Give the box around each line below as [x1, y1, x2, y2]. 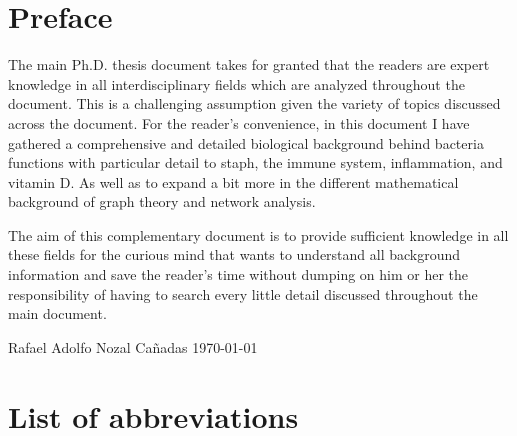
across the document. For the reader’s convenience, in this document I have [8, 112, 470, 133]
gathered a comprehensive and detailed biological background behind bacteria [8, 132, 484, 153]
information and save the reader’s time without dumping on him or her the [8, 264, 469, 285]
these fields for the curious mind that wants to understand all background [8, 244, 461, 265]
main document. [8, 303, 107, 324]
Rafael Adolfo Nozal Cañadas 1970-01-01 [8, 336, 258, 357]
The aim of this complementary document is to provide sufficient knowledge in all [8, 224, 509, 245]
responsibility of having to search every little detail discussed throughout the [8, 283, 478, 304]
